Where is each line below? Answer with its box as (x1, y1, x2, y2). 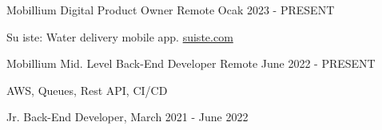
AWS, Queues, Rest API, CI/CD (6, 81, 168, 98)
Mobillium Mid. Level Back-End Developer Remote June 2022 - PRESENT (6, 55, 376, 72)
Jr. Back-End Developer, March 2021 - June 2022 (6, 108, 249, 125)
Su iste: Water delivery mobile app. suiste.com (6, 28, 233, 45)
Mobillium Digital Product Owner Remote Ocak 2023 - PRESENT (6, 2, 335, 18)
